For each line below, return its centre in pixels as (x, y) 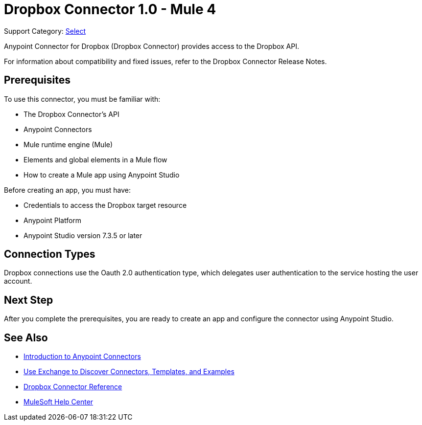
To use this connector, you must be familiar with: (82, 99)
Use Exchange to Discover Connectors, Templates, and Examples (129, 372)
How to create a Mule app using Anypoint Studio (102, 175)
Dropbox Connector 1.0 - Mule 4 (110, 9)
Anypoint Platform (53, 220)
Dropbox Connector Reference (73, 387)
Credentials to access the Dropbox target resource (105, 205)
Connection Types (50, 254)
